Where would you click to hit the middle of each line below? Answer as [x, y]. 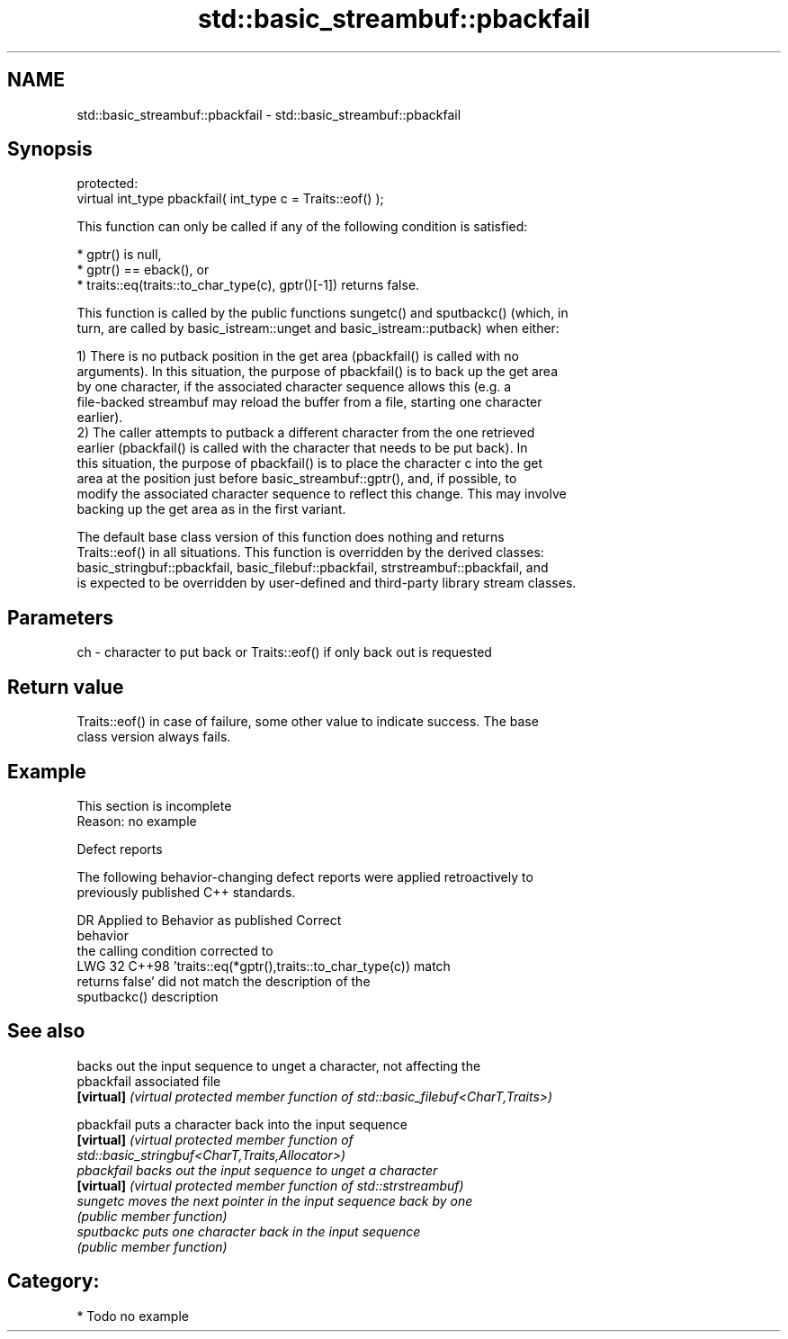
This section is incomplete [154, 805]
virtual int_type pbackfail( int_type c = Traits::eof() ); [230, 199]
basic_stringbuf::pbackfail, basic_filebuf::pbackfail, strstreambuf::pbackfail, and [313, 568]
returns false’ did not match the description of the [224, 981]
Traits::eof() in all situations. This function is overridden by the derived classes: [310, 553]
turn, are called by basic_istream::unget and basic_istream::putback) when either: [318, 328]
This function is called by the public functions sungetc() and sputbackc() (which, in [322, 313]
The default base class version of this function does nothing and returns [291, 537]
